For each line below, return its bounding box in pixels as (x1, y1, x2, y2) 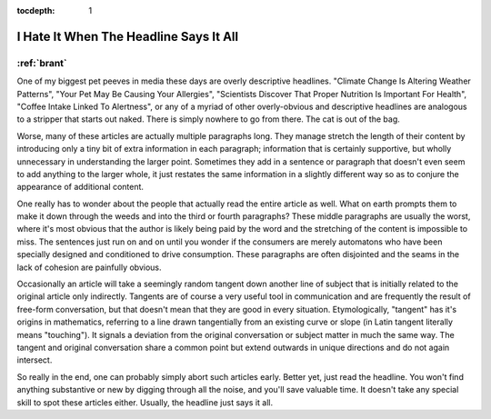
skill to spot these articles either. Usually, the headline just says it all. (16, 396, 274, 408)
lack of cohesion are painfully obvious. (16, 262, 162, 273)
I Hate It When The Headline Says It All (16, 28, 239, 45)
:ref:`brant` (16, 56, 67, 69)
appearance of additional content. (16, 182, 145, 193)
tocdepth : (16, 5, 55, 15)
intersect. (16, 354, 53, 365)
